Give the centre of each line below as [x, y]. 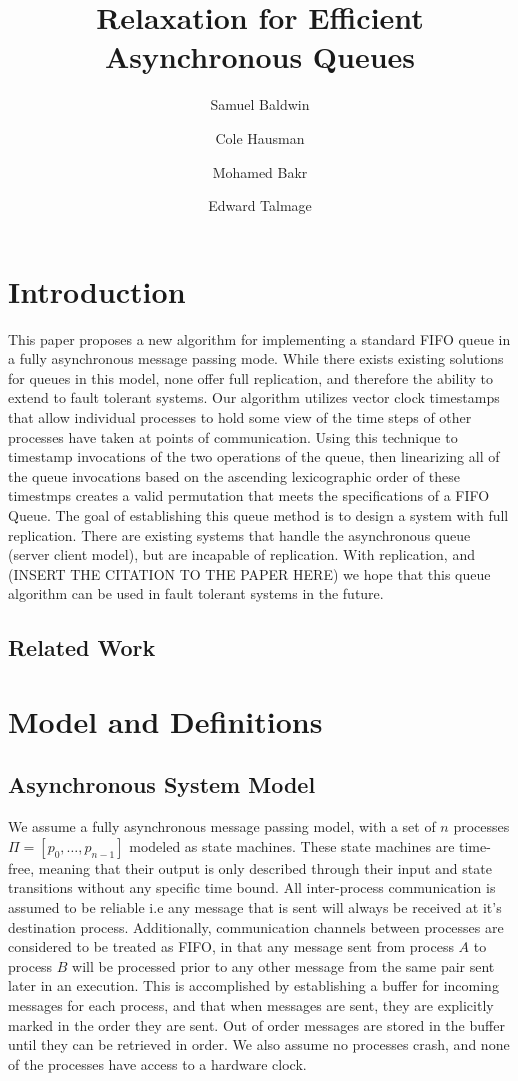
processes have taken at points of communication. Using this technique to [233, 436]
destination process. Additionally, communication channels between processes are [256, 926]
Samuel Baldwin [260, 104]
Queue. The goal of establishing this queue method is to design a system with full [258, 514]
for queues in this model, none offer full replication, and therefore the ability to [250, 377]
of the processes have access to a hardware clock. [157, 1063]
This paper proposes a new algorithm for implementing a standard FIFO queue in [259, 338]
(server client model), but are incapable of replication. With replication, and [241, 554]
